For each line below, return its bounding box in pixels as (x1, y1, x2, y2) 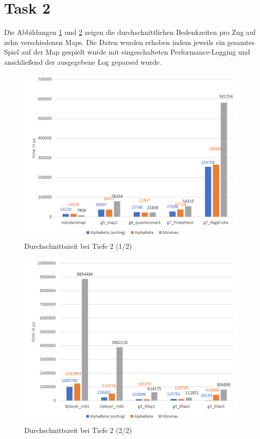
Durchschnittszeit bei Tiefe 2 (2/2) (24, 425, 132, 435)
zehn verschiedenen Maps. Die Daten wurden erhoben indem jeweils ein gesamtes (4, 36, 255, 47)
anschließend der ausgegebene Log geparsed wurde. (4, 56, 162, 67)
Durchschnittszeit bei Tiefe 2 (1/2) (24, 241, 132, 251)
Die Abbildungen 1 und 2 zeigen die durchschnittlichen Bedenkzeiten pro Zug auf (4, 27, 256, 37)
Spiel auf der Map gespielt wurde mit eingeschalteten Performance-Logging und (4, 47, 250, 57)
